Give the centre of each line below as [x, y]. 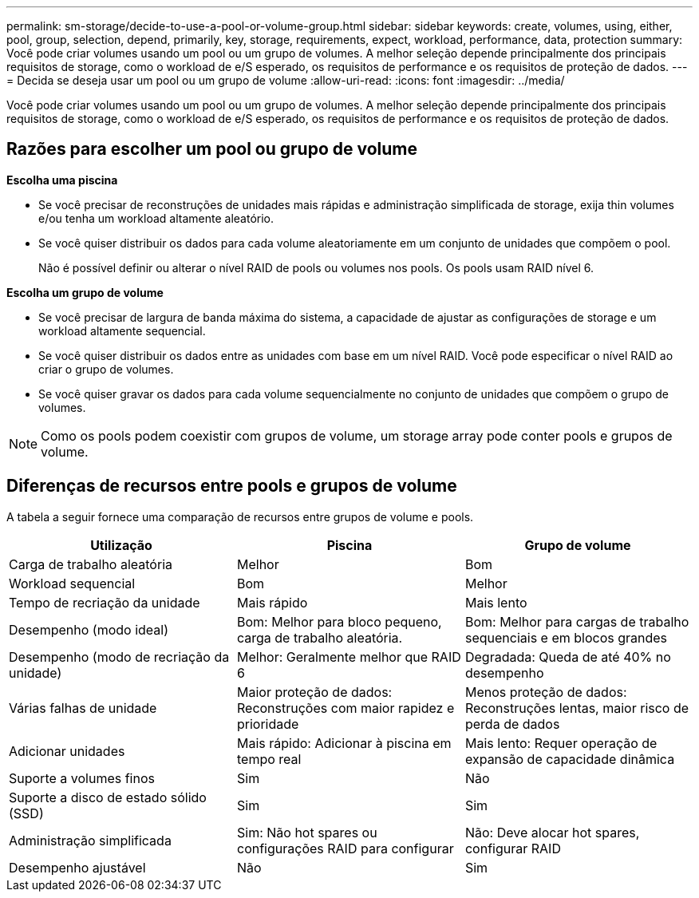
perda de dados [512, 724]
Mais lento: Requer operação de [561, 743]
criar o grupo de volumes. [106, 369]
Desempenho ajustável [77, 867]
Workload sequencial [72, 583]
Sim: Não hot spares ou [307, 832]
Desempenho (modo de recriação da [119, 657]
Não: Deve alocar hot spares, [552, 832]
